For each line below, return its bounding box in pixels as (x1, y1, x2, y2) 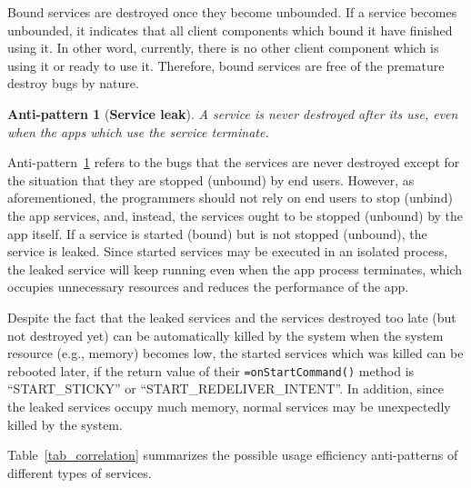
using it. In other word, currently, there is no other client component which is (7, 38, 439, 57)
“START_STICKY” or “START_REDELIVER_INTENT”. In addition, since (7, 379, 445, 398)
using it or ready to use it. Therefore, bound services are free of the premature (7, 55, 445, 75)
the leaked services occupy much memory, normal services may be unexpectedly (7, 396, 451, 415)
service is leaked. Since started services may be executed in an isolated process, (7, 242, 448, 261)
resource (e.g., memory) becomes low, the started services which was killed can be (7, 344, 464, 363)
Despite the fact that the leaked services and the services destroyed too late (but (7, 307, 456, 326)
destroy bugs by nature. (7, 74, 139, 93)
